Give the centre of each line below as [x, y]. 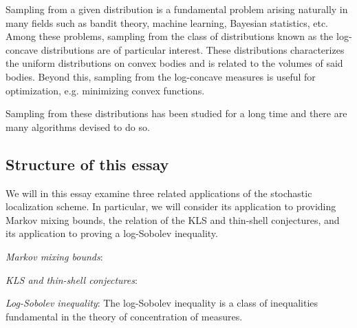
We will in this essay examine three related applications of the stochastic [159, 193]
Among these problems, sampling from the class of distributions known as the [170, 36]
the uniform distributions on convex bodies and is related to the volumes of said [174, 63]
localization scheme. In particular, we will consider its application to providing [171, 206]
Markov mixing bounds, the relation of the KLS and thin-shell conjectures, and [173, 219]
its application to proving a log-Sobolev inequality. [112, 233]
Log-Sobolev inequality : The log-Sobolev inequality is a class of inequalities [162, 303]
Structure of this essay [87, 164]
